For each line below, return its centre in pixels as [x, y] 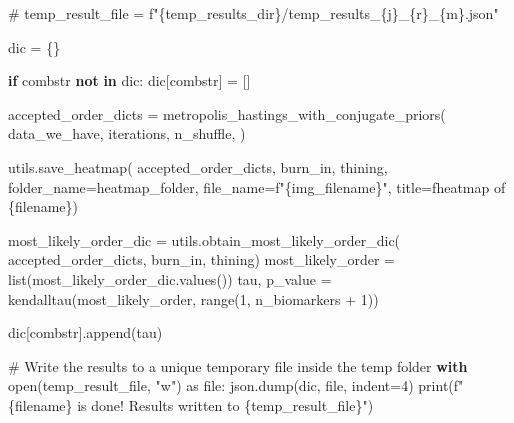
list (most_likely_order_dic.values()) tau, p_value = [170, 278]
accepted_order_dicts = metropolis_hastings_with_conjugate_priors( [227, 113]
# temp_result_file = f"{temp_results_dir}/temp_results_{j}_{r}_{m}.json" [253, 13]
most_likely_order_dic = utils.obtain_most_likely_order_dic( [204, 239]
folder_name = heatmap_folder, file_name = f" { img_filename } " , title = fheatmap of [257, 186]
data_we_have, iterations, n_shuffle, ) [127, 133]
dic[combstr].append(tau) [85, 332]
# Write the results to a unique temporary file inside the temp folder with [238, 365]
